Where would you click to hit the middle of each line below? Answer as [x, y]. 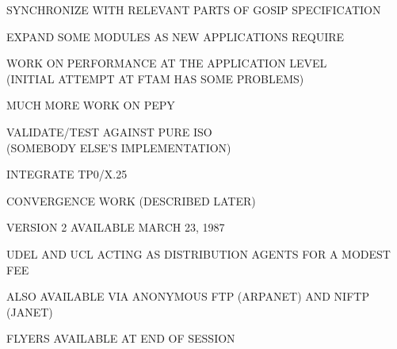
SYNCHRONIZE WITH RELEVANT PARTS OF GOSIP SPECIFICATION [194, 10]
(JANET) [30, 311]
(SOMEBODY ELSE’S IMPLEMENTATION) [119, 147]
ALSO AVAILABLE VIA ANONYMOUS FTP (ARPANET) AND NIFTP [188, 296]
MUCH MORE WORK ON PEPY [91, 105]
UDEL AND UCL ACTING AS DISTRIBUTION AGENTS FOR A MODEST [198, 253]
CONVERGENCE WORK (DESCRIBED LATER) [131, 200]
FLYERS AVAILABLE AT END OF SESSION [121, 338]
